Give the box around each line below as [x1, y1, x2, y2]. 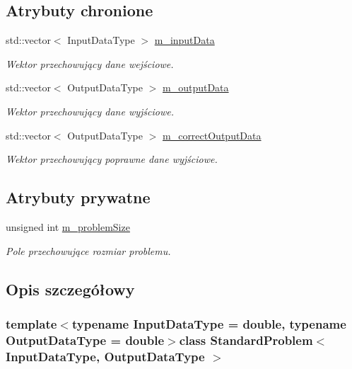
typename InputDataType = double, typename [71, 314, 346, 332]
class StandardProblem [179, 331, 313, 348]
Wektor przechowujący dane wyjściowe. [6, 103, 174, 118]
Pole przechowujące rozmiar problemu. [6, 243, 171, 258]
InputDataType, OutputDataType [6, 347, 205, 365]
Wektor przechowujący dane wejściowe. [6, 56, 174, 71]
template [6, 314, 57, 332]
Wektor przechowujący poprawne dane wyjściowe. [6, 152, 218, 166]
